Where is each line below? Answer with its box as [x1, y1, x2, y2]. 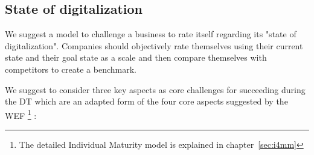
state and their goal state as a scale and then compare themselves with [5, 51, 267, 64]
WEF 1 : [5, 107, 37, 121]
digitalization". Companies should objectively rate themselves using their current [5, 39, 303, 52]
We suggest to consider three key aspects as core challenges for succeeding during [5, 83, 306, 96]
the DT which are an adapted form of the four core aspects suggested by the [5, 95, 288, 108]
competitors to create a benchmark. [5, 62, 136, 75]
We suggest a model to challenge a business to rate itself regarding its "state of [5, 28, 296, 40]
